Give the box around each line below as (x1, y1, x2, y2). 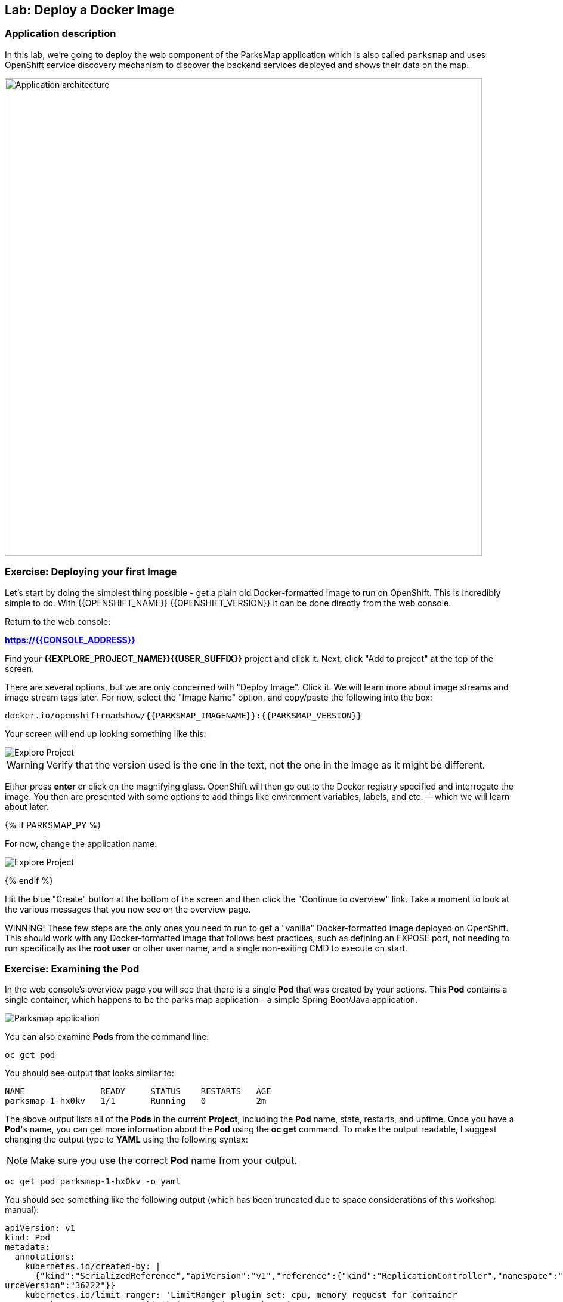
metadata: (5, 1242, 50, 1252)
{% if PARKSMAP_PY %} (5, 819, 101, 830)
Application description (5, 27, 116, 40)
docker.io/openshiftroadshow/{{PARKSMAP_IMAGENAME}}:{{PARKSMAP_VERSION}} (5, 710, 362, 720)
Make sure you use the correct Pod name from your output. (30, 1154, 298, 1167)
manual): (5, 1205, 39, 1215)
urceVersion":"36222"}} (5, 1280, 116, 1291)
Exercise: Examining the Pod (5, 962, 140, 975)
